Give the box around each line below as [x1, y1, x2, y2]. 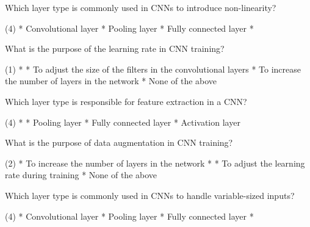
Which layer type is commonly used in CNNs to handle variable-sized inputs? [5, 189, 295, 201]
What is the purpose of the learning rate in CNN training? [5, 42, 225, 55]
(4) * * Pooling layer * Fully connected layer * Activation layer [5, 115, 240, 128]
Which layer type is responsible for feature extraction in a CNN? [5, 95, 247, 107]
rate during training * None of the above [5, 168, 157, 181]
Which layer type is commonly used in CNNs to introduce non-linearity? [5, 1, 276, 13]
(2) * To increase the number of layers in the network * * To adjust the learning [5, 156, 305, 169]
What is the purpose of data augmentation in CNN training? [5, 136, 233, 149]
